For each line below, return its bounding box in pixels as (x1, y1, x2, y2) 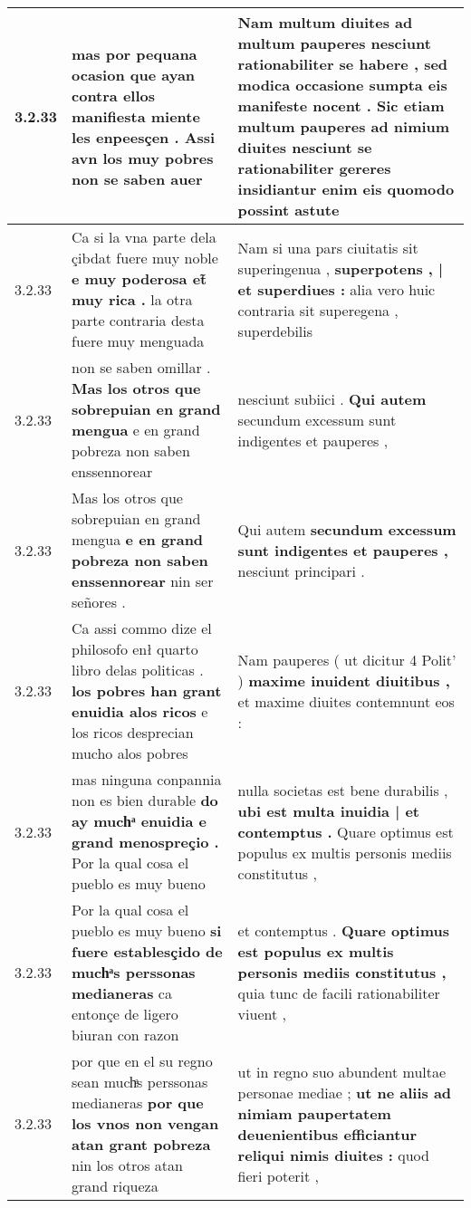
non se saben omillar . (72, 357, 211, 378)
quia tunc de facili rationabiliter (237, 983, 440, 1003)
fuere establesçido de (72, 941, 223, 962)
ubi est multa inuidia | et (237, 800, 419, 821)
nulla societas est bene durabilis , (237, 779, 448, 801)
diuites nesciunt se (237, 137, 372, 158)
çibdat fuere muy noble (72, 247, 218, 268)
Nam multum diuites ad (237, 12, 413, 33)
